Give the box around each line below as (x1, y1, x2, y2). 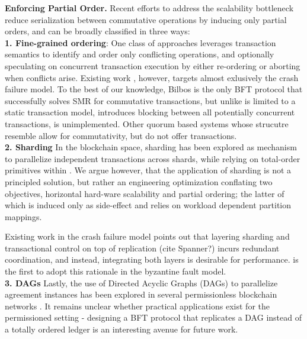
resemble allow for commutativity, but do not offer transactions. (5, 129, 237, 141)
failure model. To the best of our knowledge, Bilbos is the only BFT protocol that (5, 83, 303, 95)
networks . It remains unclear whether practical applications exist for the (5, 299, 270, 312)
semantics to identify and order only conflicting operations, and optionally (5, 48, 274, 60)
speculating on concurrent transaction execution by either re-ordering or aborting (5, 59, 300, 72)
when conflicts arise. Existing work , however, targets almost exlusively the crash (5, 71, 299, 83)
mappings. (5, 210, 42, 222)
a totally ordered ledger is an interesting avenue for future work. (5, 323, 238, 335)
